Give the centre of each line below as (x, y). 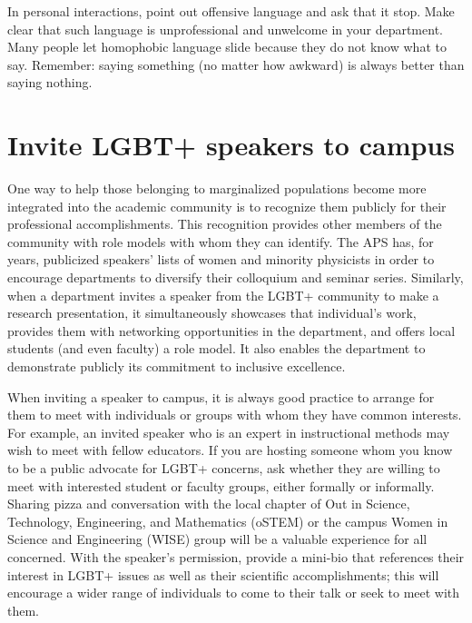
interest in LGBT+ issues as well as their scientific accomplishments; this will (223, 574)
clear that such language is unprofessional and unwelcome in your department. (225, 29)
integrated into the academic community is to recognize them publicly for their (227, 206)
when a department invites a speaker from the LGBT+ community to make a (223, 295)
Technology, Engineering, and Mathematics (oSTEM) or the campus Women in (228, 521)
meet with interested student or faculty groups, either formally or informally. (221, 485)
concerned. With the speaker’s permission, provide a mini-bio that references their (236, 556)
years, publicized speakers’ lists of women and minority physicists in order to (221, 259)
